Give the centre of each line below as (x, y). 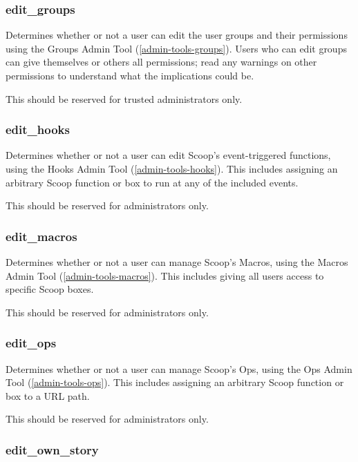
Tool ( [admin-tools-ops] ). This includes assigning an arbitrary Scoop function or (175, 382)
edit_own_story (52, 449)
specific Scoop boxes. (50, 289)
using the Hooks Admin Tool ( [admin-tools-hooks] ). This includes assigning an (172, 169)
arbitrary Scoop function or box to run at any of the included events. (152, 182)
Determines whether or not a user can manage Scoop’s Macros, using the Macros (177, 262)
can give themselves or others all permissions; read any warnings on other (161, 62)
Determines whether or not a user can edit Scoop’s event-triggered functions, (168, 155)
